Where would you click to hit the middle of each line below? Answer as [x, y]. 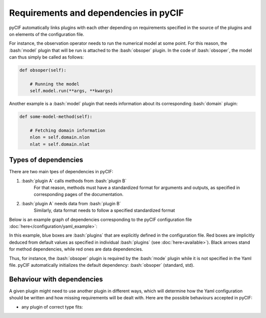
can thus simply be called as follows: [46, 57]
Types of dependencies [46, 160]
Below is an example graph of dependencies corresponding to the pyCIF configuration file [100, 220]
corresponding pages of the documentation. [79, 194]
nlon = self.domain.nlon [60, 137]
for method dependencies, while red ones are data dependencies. [76, 249]
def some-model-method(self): [56, 117]
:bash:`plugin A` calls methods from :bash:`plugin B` [74, 181]
